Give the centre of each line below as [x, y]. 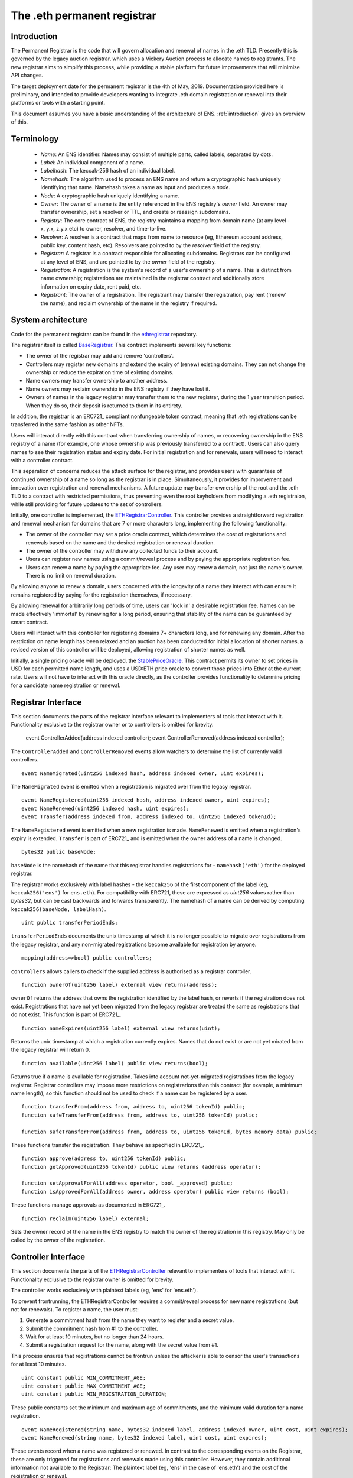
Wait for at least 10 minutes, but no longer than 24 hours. [95, 1337]
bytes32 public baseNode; [59, 852]
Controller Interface [48, 1257]
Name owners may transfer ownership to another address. [97, 381]
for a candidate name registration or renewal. [66, 685]
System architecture [49, 320]
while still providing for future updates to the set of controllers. [87, 504]
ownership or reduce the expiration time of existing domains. [99, 372]
